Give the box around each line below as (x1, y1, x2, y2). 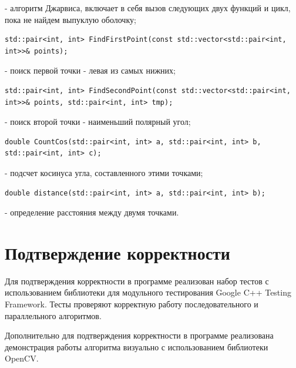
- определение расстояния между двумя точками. (5, 206, 179, 218)
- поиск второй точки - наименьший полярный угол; (5, 115, 191, 128)
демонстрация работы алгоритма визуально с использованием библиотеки (5, 340, 268, 353)
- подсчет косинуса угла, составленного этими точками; (5, 166, 203, 178)
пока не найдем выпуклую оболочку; (5, 13, 136, 25)
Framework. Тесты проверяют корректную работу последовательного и (5, 298, 258, 310)
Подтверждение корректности (5, 240, 230, 264)
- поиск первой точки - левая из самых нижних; (5, 64, 176, 77)
